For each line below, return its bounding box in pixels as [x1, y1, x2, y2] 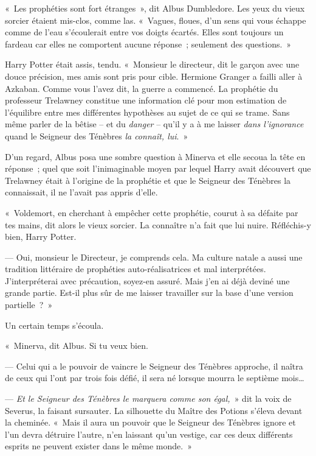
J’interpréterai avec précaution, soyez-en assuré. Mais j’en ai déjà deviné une [5, 274, 290, 287]
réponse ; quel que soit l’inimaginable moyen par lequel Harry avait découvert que [5, 162, 311, 175]
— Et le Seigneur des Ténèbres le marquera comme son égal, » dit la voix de [5, 392, 292, 405]
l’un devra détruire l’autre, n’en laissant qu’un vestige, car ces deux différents [5, 427, 293, 440]
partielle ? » [5, 298, 53, 311]
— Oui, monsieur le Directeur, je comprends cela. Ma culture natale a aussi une [5, 250, 303, 263]
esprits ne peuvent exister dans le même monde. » [5, 440, 192, 452]
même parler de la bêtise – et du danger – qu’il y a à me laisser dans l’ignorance [5, 118, 304, 130]
